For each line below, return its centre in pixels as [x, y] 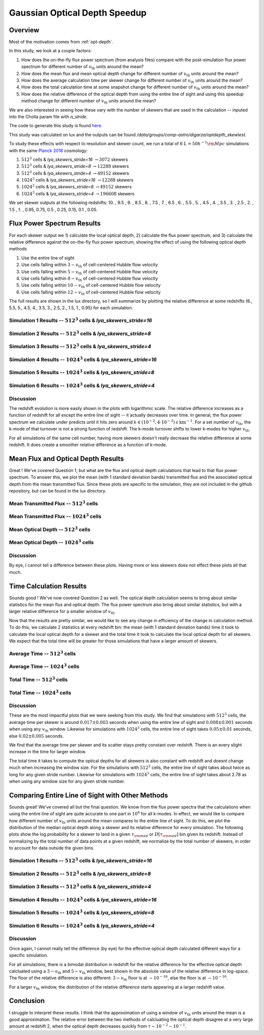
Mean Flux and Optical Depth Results [66, 459]
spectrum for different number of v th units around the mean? [82, 67]
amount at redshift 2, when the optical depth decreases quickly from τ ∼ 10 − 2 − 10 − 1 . [98, 1026]
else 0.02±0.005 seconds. [36, 736]
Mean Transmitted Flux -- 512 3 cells [54, 503]
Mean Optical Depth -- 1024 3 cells [51, 542]
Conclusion [27, 1001]
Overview [24, 30]
